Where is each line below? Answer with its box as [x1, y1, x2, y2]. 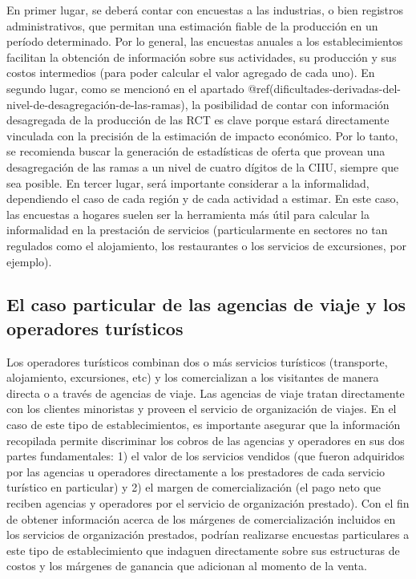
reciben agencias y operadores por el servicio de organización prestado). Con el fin [6, 495, 410, 512]
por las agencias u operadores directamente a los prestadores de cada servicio [6, 463, 386, 480]
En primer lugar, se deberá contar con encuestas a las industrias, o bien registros [6, 2, 403, 18]
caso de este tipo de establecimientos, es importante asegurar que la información [6, 416, 401, 433]
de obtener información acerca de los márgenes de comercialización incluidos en [6, 510, 396, 527]
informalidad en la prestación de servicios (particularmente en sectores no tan [6, 221, 388, 238]
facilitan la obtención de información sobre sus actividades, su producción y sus [6, 48, 397, 65]
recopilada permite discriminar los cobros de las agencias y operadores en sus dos [6, 431, 405, 448]
